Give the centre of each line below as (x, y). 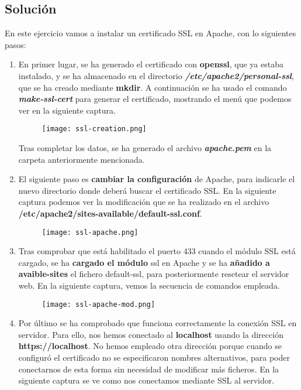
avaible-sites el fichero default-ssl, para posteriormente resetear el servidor (154, 274)
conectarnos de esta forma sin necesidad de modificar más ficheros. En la (149, 369)
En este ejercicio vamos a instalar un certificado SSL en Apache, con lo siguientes (150, 33)
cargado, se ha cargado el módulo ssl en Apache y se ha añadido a (144, 262)
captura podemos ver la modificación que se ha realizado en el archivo (144, 202)
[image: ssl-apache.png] (90, 232)
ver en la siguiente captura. (67, 110)
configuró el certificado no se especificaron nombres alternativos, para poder (154, 357)
